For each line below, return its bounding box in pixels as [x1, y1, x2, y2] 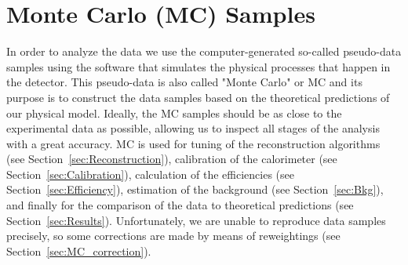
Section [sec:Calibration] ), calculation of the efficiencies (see [6, 165, 294, 182]
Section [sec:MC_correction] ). [6, 242, 151, 259]
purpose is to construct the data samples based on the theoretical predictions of [6, 89, 390, 105]
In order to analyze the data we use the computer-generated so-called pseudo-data [6, 43, 402, 60]
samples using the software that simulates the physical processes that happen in [6, 58, 391, 74]
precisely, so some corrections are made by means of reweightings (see [6, 227, 341, 244]
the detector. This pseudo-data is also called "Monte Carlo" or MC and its [6, 74, 362, 90]
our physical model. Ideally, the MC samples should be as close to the [6, 104, 342, 121]
